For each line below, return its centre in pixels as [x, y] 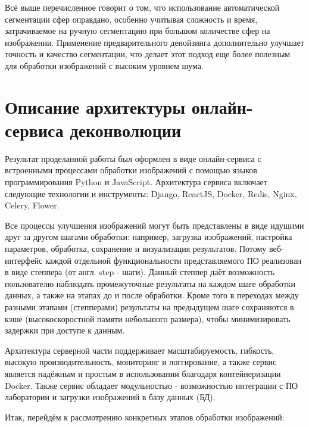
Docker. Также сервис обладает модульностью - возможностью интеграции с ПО [152, 385]
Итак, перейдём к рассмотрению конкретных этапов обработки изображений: [145, 417]
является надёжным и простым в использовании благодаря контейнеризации [143, 373]
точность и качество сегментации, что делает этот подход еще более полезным [148, 54]
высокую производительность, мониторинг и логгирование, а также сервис [141, 362]
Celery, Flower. [32, 205]
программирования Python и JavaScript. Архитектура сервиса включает [136, 182]
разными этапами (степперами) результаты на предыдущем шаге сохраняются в [149, 307]
